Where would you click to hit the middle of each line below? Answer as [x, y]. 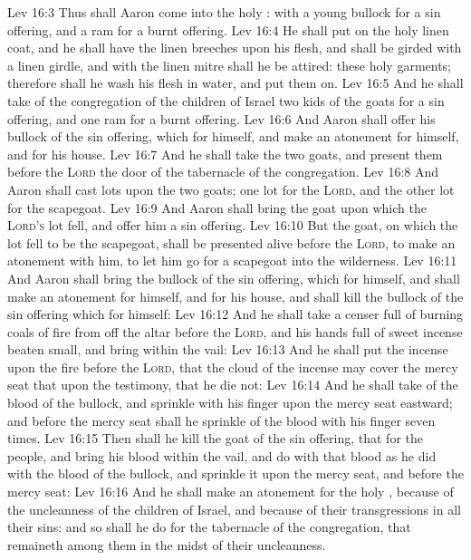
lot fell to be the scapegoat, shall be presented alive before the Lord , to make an [231, 242]
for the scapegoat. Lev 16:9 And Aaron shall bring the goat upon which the [217, 207]
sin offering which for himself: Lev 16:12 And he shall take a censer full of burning [235, 314]
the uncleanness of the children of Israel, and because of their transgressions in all [234, 509]
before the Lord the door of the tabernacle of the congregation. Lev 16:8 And [223, 172]
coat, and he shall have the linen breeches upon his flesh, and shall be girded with [235, 48]
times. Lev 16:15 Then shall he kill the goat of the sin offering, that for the [215, 438]
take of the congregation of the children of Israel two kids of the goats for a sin [226, 100]
